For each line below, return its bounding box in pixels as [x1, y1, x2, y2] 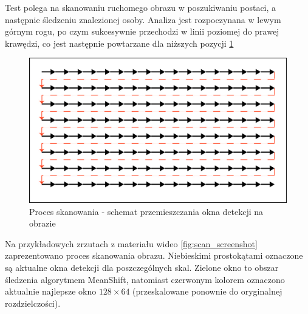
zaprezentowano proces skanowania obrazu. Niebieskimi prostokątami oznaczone [5, 249, 303, 262]
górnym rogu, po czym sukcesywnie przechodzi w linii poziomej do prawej [5, 25, 279, 38]
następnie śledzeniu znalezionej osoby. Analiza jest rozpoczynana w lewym [5, 13, 281, 26]
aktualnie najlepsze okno [5, 285, 97, 298]
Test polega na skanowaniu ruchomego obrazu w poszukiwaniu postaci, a [5, 1, 276, 13]
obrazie [29, 217, 56, 230]
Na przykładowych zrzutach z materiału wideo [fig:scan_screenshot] [5, 237, 258, 250]
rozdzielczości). [5, 296, 61, 309]
